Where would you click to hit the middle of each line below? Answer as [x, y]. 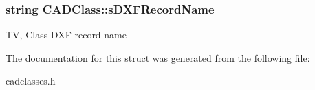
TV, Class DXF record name [66, 35]
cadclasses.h [31, 81]
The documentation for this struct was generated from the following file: [158, 57]
